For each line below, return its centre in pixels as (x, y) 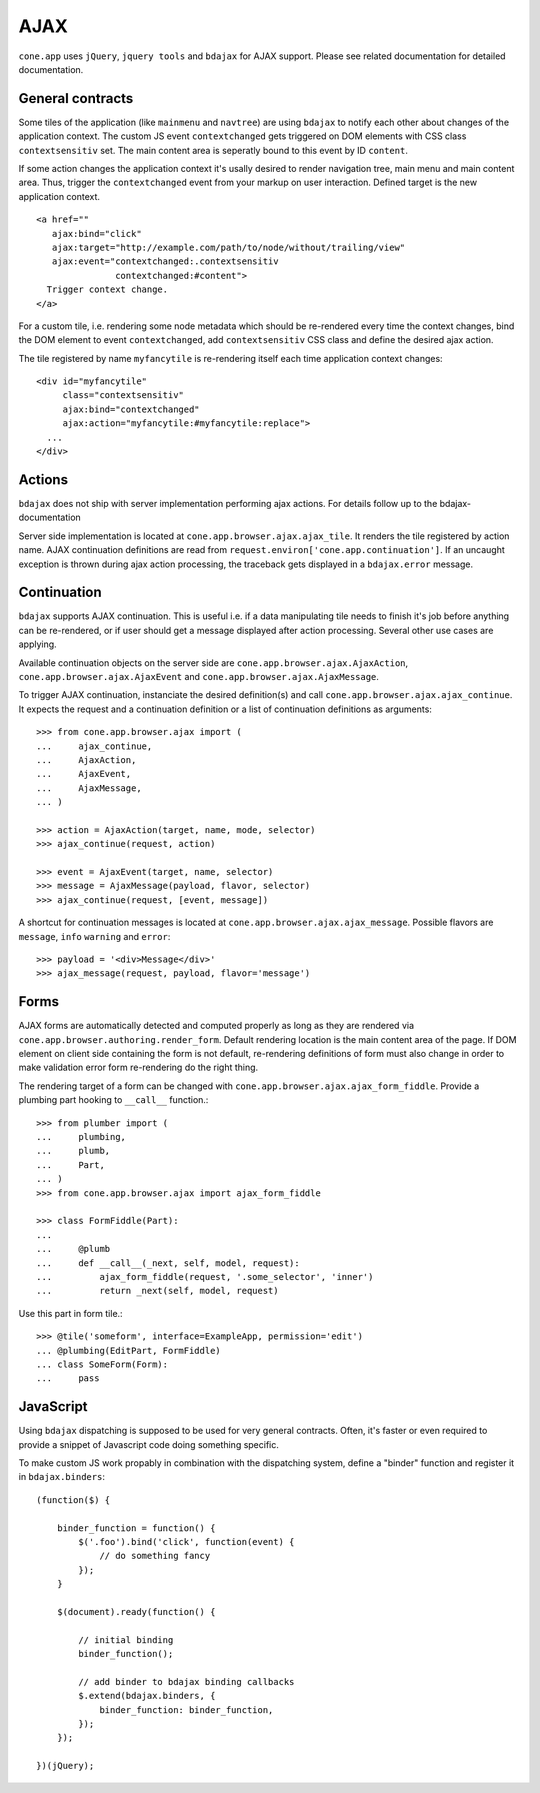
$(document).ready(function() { (136, 1611)
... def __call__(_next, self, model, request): (168, 1263)
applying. (37, 644)
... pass (68, 1378)
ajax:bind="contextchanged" (131, 409)
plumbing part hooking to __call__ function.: (113, 1100)
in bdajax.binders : (61, 1477)
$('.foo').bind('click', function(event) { (186, 1541)
